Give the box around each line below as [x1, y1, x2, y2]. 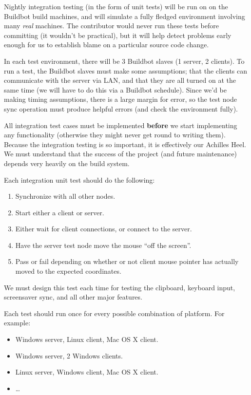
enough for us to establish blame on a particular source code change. [4, 39, 209, 50]
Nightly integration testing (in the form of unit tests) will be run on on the [4, 1, 228, 11]
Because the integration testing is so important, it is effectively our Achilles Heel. [4, 139, 246, 149]
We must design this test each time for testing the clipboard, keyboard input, [4, 282, 235, 292]
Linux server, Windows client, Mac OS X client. [15, 367, 158, 377]
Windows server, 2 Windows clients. [15, 350, 123, 360]
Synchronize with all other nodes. [15, 191, 116, 201]
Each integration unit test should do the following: [4, 174, 155, 185]
